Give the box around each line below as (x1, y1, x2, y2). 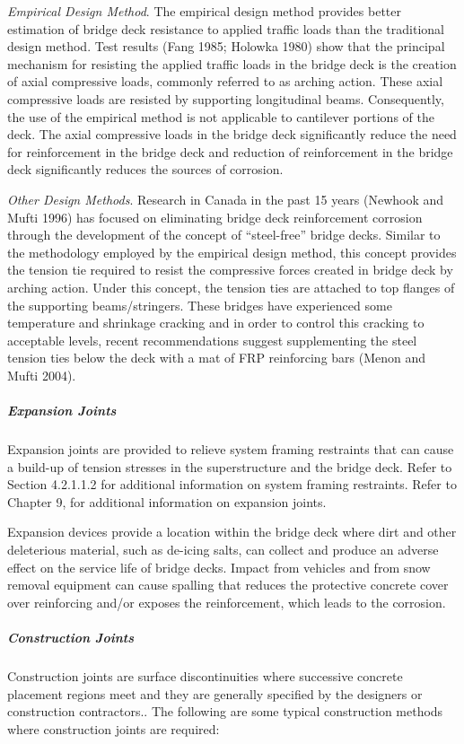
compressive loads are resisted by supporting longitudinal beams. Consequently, (7, 89, 444, 108)
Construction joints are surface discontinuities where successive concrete (7, 666, 403, 685)
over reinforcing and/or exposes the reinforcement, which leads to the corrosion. (7, 592, 446, 611)
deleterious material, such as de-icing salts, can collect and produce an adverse (7, 540, 439, 558)
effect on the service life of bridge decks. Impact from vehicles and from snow (7, 557, 431, 576)
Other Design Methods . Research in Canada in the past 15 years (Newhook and (7, 189, 444, 208)
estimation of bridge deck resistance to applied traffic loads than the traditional (7, 19, 444, 38)
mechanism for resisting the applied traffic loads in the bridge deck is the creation (7, 54, 457, 73)
